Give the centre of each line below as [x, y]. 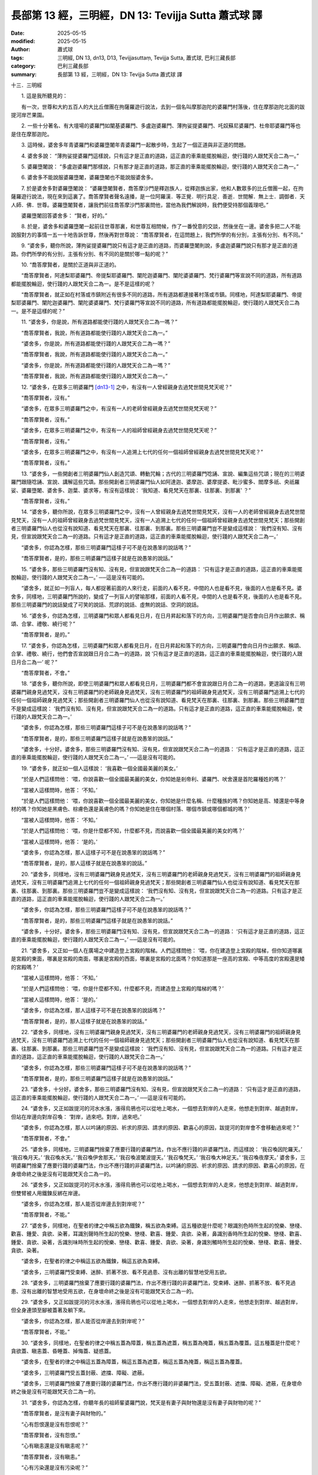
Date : [18, 33]
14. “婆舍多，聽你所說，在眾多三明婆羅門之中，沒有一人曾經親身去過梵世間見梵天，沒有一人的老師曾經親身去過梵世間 [163, 512]
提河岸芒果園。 [29, 115]
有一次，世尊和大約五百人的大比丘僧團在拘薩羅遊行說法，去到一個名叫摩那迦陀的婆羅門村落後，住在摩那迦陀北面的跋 [163, 107]
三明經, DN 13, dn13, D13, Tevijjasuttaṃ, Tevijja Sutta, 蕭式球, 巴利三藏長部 [146, 58]
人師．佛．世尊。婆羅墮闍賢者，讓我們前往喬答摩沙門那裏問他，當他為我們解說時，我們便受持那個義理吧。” [140, 205]
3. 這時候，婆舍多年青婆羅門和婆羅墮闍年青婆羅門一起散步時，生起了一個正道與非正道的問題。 [135, 145]
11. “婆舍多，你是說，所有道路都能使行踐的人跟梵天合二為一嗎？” [99, 322]
